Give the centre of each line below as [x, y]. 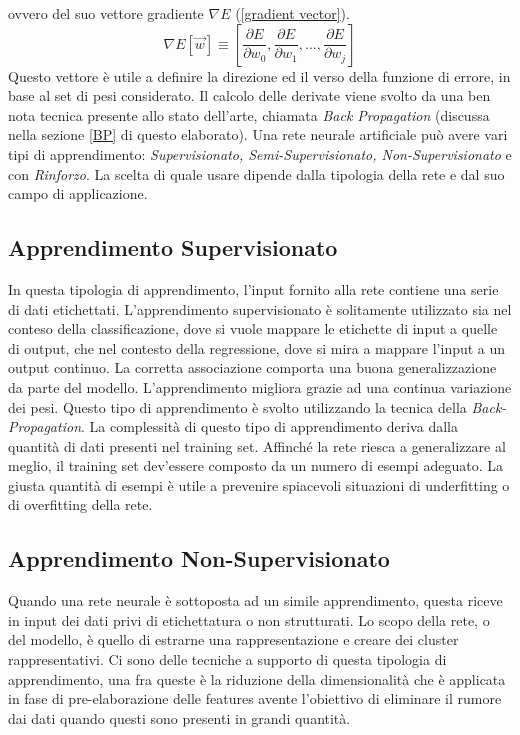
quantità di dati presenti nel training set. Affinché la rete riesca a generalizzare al [257, 445]
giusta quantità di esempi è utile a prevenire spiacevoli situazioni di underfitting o [259, 484]
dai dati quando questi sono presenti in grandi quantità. [179, 717]
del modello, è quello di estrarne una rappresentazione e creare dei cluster [233, 639]
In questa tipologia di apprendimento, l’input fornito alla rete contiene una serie [253, 288]
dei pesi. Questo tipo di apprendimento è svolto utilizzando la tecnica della [237, 406]
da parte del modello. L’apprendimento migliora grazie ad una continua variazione [260, 386]
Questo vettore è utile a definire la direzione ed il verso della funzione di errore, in [259, 75]
